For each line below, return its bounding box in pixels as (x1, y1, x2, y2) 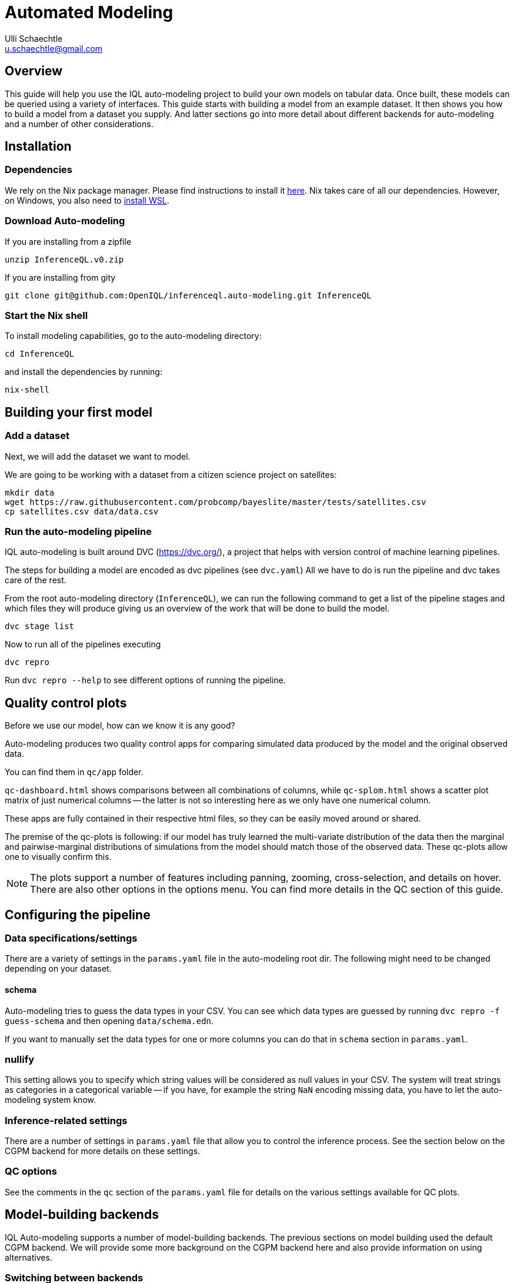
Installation (5, 139, 72, 154)
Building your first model (5, 404, 153, 420)
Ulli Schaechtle (5, 33, 63, 44)
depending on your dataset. (5, 963, 112, 974)
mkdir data (5, 487, 55, 497)
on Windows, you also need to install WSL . (5, 195, 169, 205)
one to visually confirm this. (5, 852, 112, 862)
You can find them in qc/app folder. (5, 767, 143, 777)
